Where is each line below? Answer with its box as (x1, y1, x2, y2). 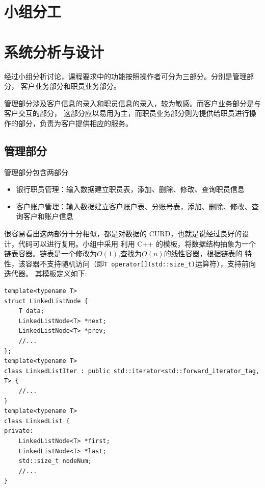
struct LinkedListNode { (4, 297, 88, 305)
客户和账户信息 (23, 211, 73, 222)
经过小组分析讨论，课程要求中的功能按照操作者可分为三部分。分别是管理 (4, 70, 247, 81)
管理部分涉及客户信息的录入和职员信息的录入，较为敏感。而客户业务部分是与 (4, 97, 261, 108)
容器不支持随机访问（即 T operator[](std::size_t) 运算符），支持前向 (25, 258, 256, 269)
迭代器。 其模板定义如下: (4, 268, 87, 279)
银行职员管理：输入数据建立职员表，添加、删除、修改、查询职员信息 (16, 184, 245, 194)
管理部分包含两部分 (4, 166, 68, 177)
